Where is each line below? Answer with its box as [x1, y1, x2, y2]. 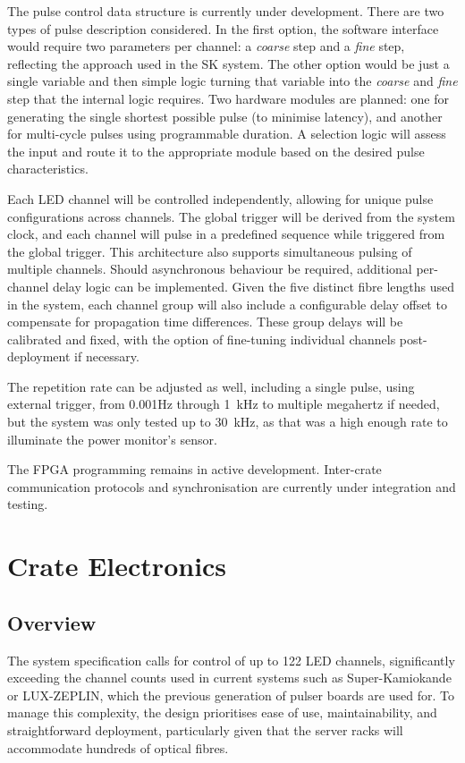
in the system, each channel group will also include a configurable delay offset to [7, 294, 447, 313]
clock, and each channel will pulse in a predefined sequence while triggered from [7, 225, 445, 243]
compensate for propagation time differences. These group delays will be [7, 312, 403, 331]
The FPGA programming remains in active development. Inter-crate [7, 460, 382, 479]
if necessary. [74, 347, 139, 366]
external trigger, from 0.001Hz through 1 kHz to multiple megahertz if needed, [7, 394, 440, 413]
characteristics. [7, 159, 89, 178]
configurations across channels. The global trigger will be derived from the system [7, 207, 455, 225]
